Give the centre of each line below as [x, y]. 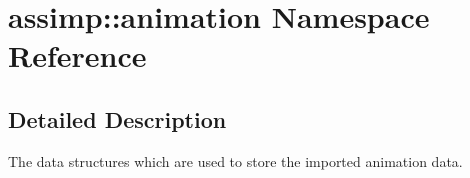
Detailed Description [117, 118]
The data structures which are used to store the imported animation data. [235, 160]
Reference [77, 55]
